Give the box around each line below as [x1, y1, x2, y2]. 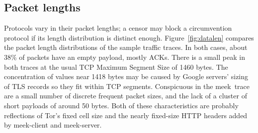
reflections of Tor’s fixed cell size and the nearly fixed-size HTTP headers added [4, 110, 248, 120]
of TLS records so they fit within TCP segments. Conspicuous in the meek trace [4, 81, 250, 91]
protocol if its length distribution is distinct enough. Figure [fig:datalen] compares [4, 32, 254, 43]
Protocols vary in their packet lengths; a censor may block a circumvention [4, 23, 232, 33]
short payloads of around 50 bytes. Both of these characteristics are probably [4, 100, 239, 110]
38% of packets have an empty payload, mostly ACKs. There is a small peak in [4, 51, 245, 62]
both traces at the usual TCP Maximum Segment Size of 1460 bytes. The [4, 61, 228, 72]
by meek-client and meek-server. [4, 120, 102, 130]
